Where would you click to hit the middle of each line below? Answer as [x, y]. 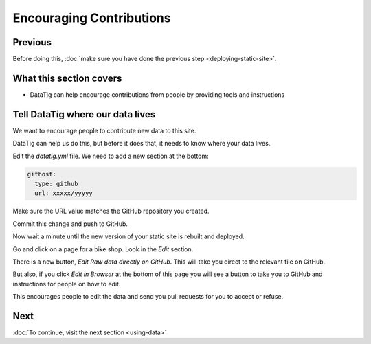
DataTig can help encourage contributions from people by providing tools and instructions [157, 94]
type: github [56, 184]
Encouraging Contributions [92, 18]
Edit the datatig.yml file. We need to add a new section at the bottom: [111, 156]
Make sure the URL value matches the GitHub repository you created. [111, 211]
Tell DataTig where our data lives [84, 114]
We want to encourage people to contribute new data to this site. [104, 130]
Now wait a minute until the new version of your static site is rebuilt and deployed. [128, 236]
